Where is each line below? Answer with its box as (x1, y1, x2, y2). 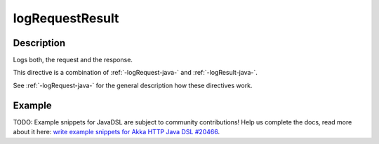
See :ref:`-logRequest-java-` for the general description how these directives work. (13, 81, 253, 89)
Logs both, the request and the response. (13, 56, 133, 64)
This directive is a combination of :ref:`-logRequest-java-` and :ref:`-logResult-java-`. (13, 69, 258, 77)
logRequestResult (13, 10, 119, 26)
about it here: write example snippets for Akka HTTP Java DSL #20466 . (13, 128, 220, 136)
